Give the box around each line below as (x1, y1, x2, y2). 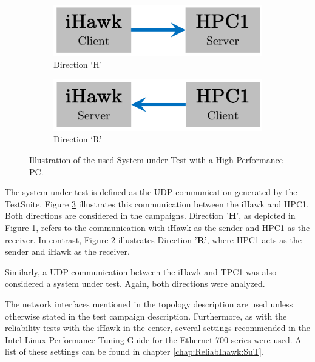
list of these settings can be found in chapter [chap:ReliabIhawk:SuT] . (5, 345, 264, 358)
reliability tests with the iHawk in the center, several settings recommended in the (5, 321, 310, 334)
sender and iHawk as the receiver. (5, 245, 130, 258)
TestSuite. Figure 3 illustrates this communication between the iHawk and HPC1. (5, 197, 309, 210)
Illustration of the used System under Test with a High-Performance (29, 153, 283, 166)
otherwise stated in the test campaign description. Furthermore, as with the (5, 309, 287, 322)
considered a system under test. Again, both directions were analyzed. (5, 277, 265, 290)
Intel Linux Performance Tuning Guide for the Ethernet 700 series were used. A (5, 333, 302, 346)
